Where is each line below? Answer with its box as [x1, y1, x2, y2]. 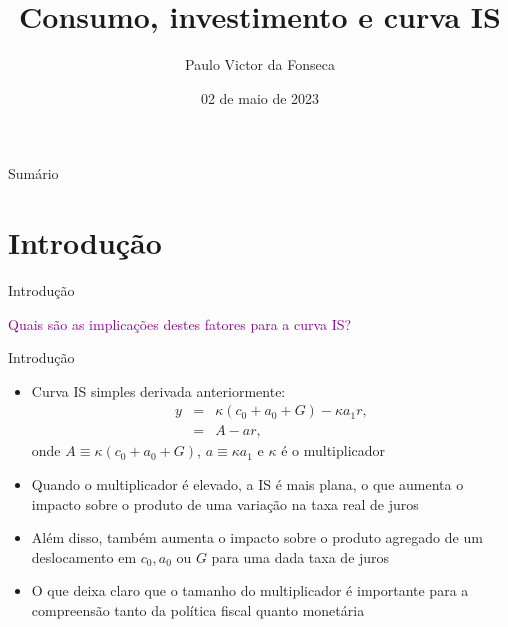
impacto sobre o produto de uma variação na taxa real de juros [31, 493, 419, 514]
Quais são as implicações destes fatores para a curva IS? [8, 313, 352, 334]
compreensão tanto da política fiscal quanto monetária [31, 600, 365, 621]
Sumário [8, 163, 59, 184]
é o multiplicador [281, 440, 386, 461]
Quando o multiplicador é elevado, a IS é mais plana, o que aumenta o [31, 474, 464, 495]
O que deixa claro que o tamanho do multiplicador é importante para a [31, 580, 469, 601]
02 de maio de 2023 [200, 87, 320, 108]
